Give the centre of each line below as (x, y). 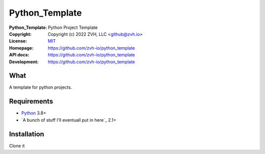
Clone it (17, 146)
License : (18, 41)
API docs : (19, 55)
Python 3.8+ (34, 113)
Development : (24, 62)
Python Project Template (73, 27)
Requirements (31, 101)
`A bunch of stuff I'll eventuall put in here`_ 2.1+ (69, 120)
